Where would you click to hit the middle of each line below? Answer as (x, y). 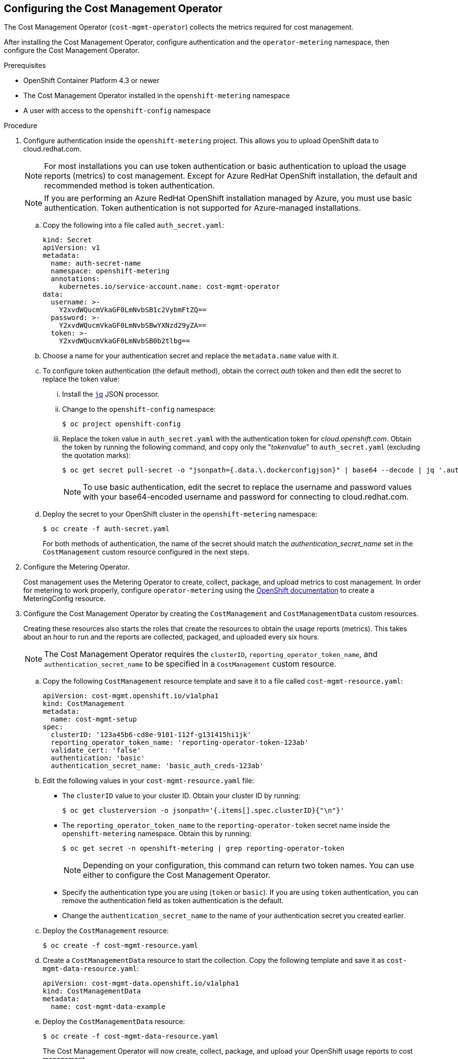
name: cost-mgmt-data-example (108, 1007)
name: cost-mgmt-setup (94, 719)
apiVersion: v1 (72, 248)
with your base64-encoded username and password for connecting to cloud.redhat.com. (246, 497)
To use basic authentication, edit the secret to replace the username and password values (247, 487)
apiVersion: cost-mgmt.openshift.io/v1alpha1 (131, 696)
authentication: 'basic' (98, 758)
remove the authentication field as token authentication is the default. (173, 901)
